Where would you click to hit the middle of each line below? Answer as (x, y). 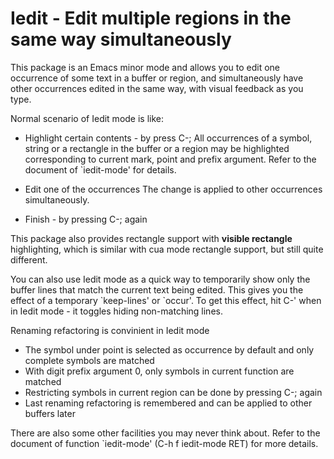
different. (29, 259)
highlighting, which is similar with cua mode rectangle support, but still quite (167, 249)
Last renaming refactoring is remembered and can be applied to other (168, 403)
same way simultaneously (121, 39)
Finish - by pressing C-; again (86, 219)
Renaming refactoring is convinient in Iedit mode (110, 330)
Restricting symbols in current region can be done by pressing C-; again (173, 392)
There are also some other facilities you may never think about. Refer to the (165, 433)
